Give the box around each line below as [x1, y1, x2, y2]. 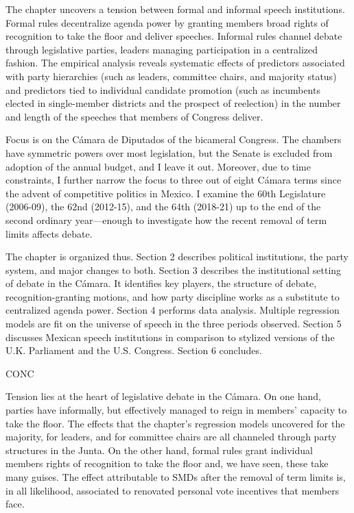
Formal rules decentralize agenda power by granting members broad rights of [5, 15, 329, 29]
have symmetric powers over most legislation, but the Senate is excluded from [5, 145, 333, 160]
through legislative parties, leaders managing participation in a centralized [5, 42, 318, 56]
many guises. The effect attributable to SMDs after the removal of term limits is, [5, 470, 346, 484]
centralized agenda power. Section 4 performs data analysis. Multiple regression [5, 303, 340, 317]
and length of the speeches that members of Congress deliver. [5, 109, 263, 123]
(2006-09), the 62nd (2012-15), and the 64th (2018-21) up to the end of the [5, 199, 321, 214]
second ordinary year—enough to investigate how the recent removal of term [5, 212, 327, 227]
